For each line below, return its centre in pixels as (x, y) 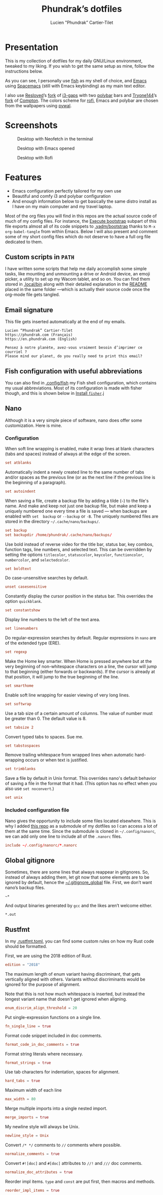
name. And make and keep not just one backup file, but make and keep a (78, 506)
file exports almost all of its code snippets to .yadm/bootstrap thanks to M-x (80, 226)
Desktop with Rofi (35, 157)
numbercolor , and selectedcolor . (37, 559)
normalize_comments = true (32, 1154)
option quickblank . (24, 601)
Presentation (32, 47)
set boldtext (18, 569)
